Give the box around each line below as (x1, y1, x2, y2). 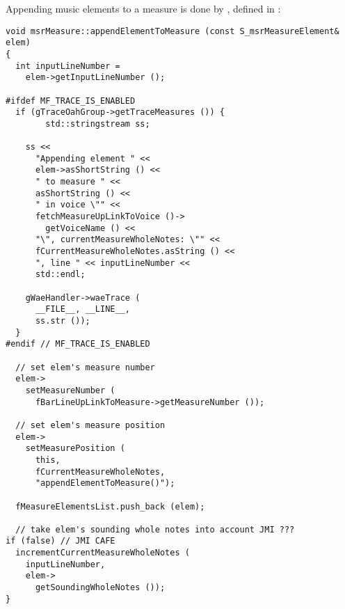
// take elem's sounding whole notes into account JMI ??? (15, 524, 295, 535)
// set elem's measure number (15, 362, 155, 372)
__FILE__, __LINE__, (35, 304, 130, 315)
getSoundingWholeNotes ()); (35, 583, 166, 593)
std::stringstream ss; (45, 118, 150, 129)
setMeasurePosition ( (25, 443, 125, 454)
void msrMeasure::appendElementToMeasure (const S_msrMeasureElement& (6, 26, 339, 36)
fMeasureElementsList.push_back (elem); (15, 501, 205, 512)
